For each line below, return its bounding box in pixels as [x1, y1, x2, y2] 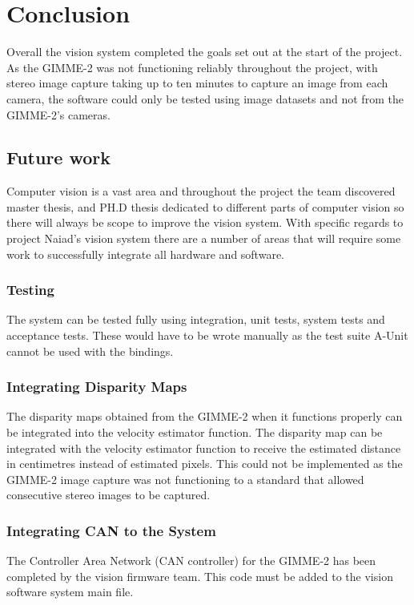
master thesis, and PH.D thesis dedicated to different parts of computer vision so [6, 198, 404, 215]
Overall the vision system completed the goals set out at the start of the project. [6, 43, 403, 60]
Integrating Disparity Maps [6, 377, 187, 397]
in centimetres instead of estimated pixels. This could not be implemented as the [6, 455, 403, 472]
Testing [6, 280, 54, 300]
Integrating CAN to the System [6, 520, 216, 540]
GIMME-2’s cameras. [6, 106, 111, 123]
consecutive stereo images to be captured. [6, 486, 211, 503]
